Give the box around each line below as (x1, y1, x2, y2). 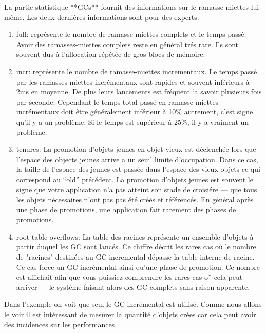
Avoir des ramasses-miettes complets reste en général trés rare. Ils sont (16, 38, 239, 49)
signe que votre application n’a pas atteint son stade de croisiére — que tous (16, 184, 257, 194)
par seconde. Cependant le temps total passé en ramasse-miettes (16, 96, 219, 107)
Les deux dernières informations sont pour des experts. (27, 11, 199, 22)
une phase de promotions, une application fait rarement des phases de (16, 204, 236, 214)
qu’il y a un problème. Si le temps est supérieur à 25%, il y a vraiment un (16, 116, 249, 127)
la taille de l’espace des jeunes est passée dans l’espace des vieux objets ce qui (16, 164, 260, 174)
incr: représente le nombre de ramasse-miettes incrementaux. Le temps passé (16, 66, 257, 76)
